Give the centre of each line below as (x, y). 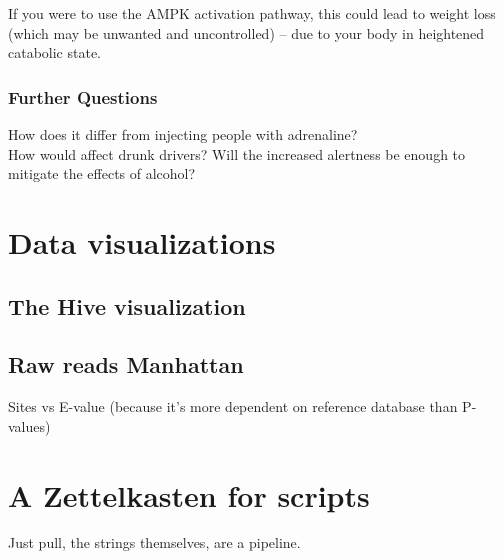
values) (29, 425)
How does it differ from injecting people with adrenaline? (183, 134)
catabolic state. (55, 52)
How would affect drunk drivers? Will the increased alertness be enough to (237, 153)
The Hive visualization (127, 305)
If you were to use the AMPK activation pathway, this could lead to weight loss (252, 13)
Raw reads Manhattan (126, 364)
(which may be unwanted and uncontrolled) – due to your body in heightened (246, 32)
